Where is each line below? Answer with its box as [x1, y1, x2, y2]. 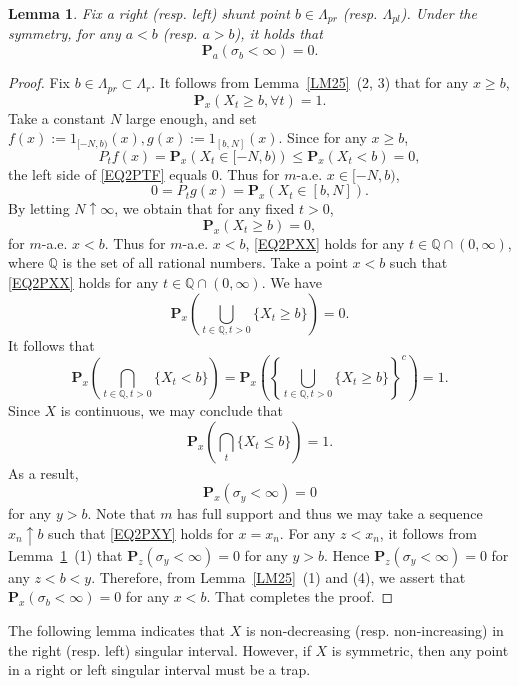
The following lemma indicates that [8, 619, 226, 640]
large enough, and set [125, 107, 257, 128]
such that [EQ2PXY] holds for [48, 523, 234, 544]
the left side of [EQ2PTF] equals [8, 163, 208, 184]
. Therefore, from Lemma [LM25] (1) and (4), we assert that [91, 566, 466, 587]
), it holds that [234, 23, 323, 44]
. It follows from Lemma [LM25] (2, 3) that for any [151, 72, 469, 93]
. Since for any [278, 127, 367, 148]
